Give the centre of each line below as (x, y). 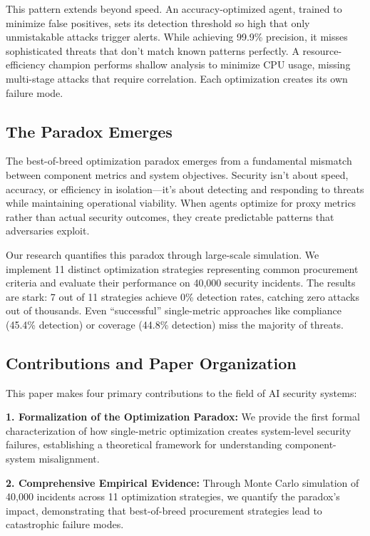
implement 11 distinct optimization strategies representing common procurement (182, 268)
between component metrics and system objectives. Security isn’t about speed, (177, 174)
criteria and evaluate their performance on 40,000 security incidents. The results (181, 283)
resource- (322, 50)
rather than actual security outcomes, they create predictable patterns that (170, 216)
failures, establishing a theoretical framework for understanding (144, 444)
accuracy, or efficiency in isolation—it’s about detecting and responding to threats (185, 189)
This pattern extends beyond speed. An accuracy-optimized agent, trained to (174, 9)
